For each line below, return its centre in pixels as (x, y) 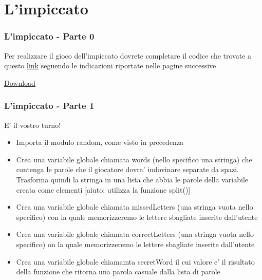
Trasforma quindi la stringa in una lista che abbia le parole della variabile (132, 179)
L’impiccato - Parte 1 (49, 106)
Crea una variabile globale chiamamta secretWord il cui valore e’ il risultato (135, 261)
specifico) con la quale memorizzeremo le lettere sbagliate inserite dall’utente (137, 217)
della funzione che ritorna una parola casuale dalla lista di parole (118, 272)
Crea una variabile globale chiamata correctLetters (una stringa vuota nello (135, 234)
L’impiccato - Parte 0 (49, 36)
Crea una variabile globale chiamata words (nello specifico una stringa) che (134, 159)
